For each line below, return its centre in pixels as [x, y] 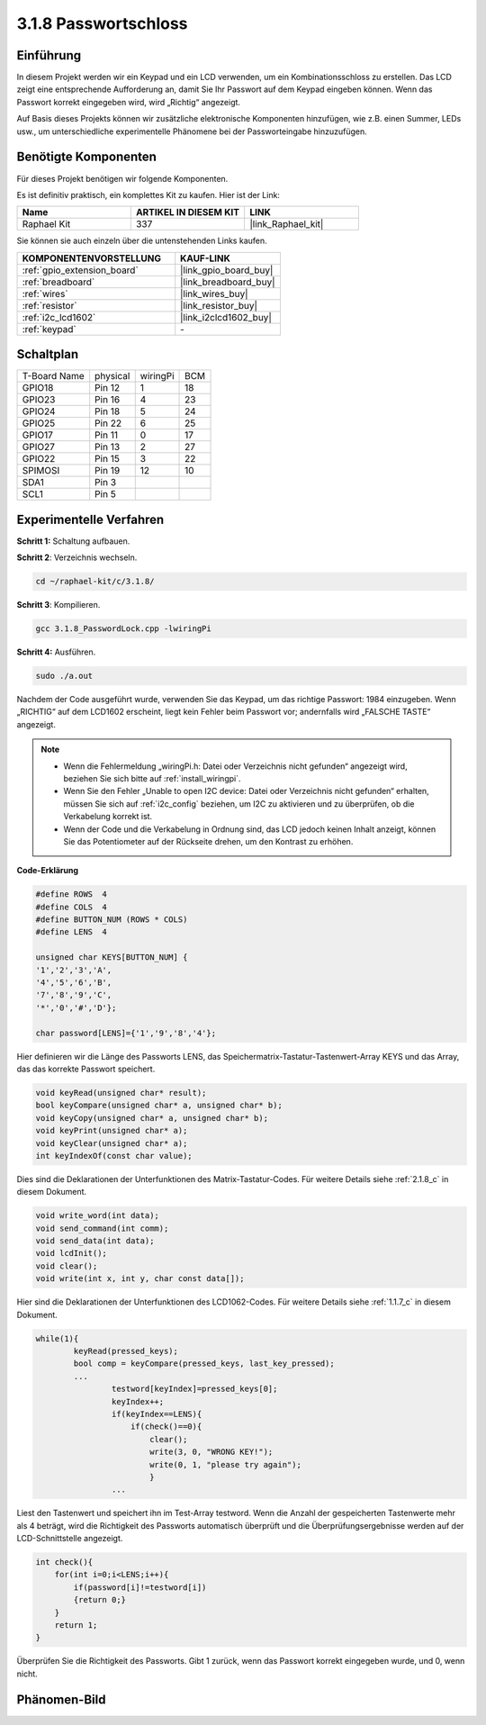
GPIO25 [39, 423]
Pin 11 [107, 435]
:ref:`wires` [45, 294]
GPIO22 [39, 459]
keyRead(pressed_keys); [126, 1351]
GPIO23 [39, 400]
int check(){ [64, 1562]
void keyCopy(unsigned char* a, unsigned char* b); [152, 1118]
